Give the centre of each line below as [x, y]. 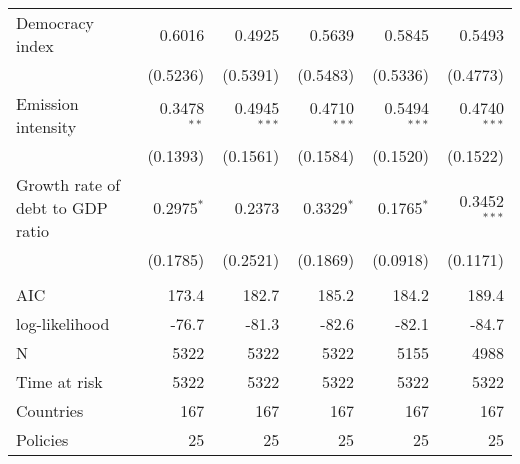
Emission [47, 103]
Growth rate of [68, 184]
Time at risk [59, 381]
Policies [42, 439]
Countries [50, 410]
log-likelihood [63, 323]
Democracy [55, 22]
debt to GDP [62, 207]
